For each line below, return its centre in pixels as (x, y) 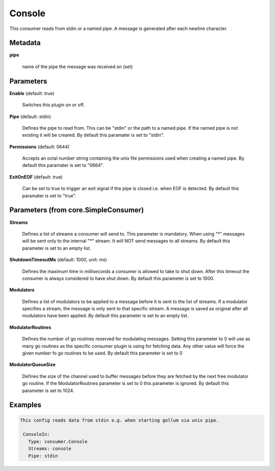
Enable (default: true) (32, 93)
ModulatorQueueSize (33, 365)
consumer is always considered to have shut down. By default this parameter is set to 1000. (118, 278)
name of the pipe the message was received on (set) (77, 67)
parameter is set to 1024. (48, 390)
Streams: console (50, 449)
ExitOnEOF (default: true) (36, 177)
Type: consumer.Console (58, 441)
